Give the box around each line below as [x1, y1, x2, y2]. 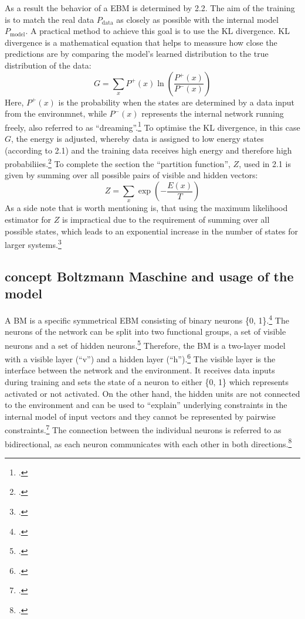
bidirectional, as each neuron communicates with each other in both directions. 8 [5, 436, 292, 450]
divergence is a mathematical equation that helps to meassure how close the [5, 36, 277, 48]
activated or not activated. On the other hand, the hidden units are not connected [5, 387, 300, 399]
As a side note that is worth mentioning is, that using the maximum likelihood [5, 202, 288, 214]
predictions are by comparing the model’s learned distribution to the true [5, 47, 269, 60]
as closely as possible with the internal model [116, 13, 279, 25]
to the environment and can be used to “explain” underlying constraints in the [5, 399, 287, 411]
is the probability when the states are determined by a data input [58, 96, 295, 108]
